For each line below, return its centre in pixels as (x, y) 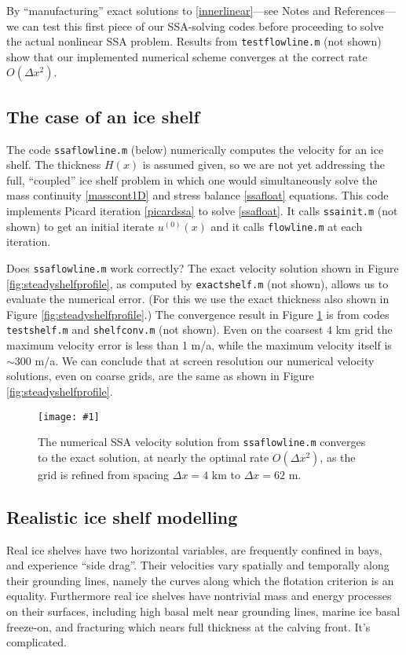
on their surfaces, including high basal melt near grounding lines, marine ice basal (203, 611)
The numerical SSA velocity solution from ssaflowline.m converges (202, 442)
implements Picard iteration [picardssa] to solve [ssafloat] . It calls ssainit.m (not (202, 211)
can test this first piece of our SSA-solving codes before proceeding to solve (203, 26)
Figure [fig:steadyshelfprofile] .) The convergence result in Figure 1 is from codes (198, 314)
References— (365, 10)
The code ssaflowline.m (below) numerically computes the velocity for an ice (195, 149)
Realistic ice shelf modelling (122, 516)
